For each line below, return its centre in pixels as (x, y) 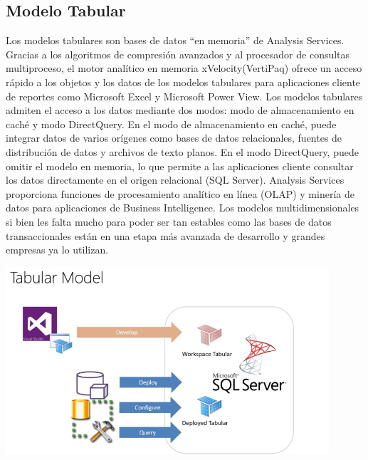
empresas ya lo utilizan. (57, 250)
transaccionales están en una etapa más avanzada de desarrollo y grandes (165, 235)
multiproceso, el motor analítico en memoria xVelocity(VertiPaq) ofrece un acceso (184, 68)
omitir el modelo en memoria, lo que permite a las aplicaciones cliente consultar (180, 166)
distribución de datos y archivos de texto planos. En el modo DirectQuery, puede (182, 151)
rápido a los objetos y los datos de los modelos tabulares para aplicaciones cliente (183, 82)
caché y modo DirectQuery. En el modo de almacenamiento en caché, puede (171, 124)
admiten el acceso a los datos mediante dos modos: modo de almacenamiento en (180, 110)
